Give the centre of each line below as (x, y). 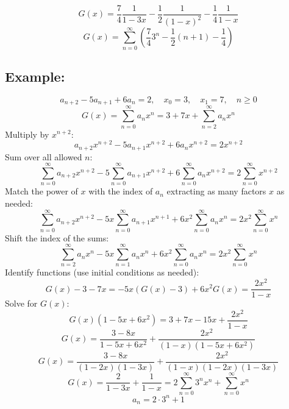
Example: (35, 76)
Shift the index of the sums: (57, 237)
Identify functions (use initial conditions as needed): (102, 272)
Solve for (21, 303)
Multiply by (27, 134)
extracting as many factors (216, 191)
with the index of (121, 191)
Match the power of (41, 191)
